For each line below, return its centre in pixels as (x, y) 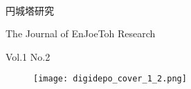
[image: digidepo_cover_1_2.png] (110, 79)
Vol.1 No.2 (28, 56)
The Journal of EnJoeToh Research (81, 33)
